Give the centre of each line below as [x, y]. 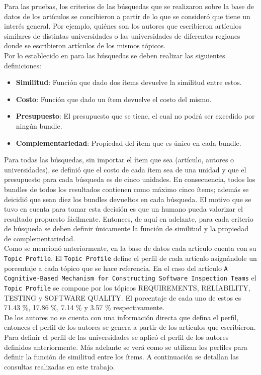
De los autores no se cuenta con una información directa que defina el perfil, [121, 317]
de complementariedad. [40, 238]
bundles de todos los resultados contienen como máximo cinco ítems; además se [126, 189]
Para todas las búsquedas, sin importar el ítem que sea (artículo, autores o [119, 160]
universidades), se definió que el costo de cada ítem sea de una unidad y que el [125, 169]
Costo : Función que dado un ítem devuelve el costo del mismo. [114, 99]
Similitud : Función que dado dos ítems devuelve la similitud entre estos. [129, 82]
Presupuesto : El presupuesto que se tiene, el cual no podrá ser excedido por [135, 116]
